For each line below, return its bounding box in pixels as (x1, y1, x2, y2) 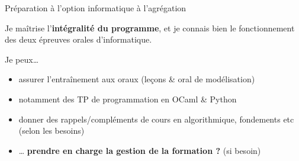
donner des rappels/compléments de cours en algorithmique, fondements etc (18, 112, 294, 125)
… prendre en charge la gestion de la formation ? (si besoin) (18, 144, 261, 156)
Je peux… (5, 53, 39, 65)
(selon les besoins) (18, 124, 85, 137)
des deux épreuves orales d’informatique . (5, 33, 152, 46)
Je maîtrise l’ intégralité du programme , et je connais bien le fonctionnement (5, 21, 295, 34)
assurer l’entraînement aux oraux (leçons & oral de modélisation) (18, 73, 255, 85)
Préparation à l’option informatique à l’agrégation (5, 2, 187, 14)
